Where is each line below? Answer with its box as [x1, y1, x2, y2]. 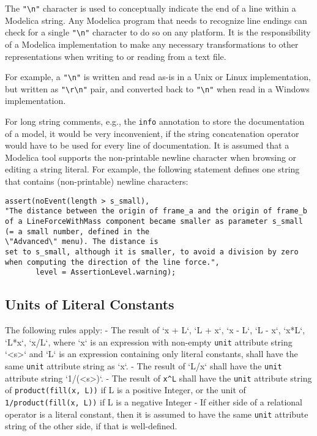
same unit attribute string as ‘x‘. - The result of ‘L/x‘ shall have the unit [5, 359, 282, 372]
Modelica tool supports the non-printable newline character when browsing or [5, 150, 297, 163]
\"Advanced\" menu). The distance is [5, 237, 158, 246]
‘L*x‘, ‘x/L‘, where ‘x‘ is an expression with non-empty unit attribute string [5, 335, 293, 348]
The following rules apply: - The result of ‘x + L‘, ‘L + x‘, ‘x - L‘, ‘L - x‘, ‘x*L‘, [5, 323, 305, 336]
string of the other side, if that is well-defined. [5, 419, 177, 432]
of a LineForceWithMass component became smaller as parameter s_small [5, 216, 303, 226]
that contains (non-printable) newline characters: [5, 175, 188, 188]
